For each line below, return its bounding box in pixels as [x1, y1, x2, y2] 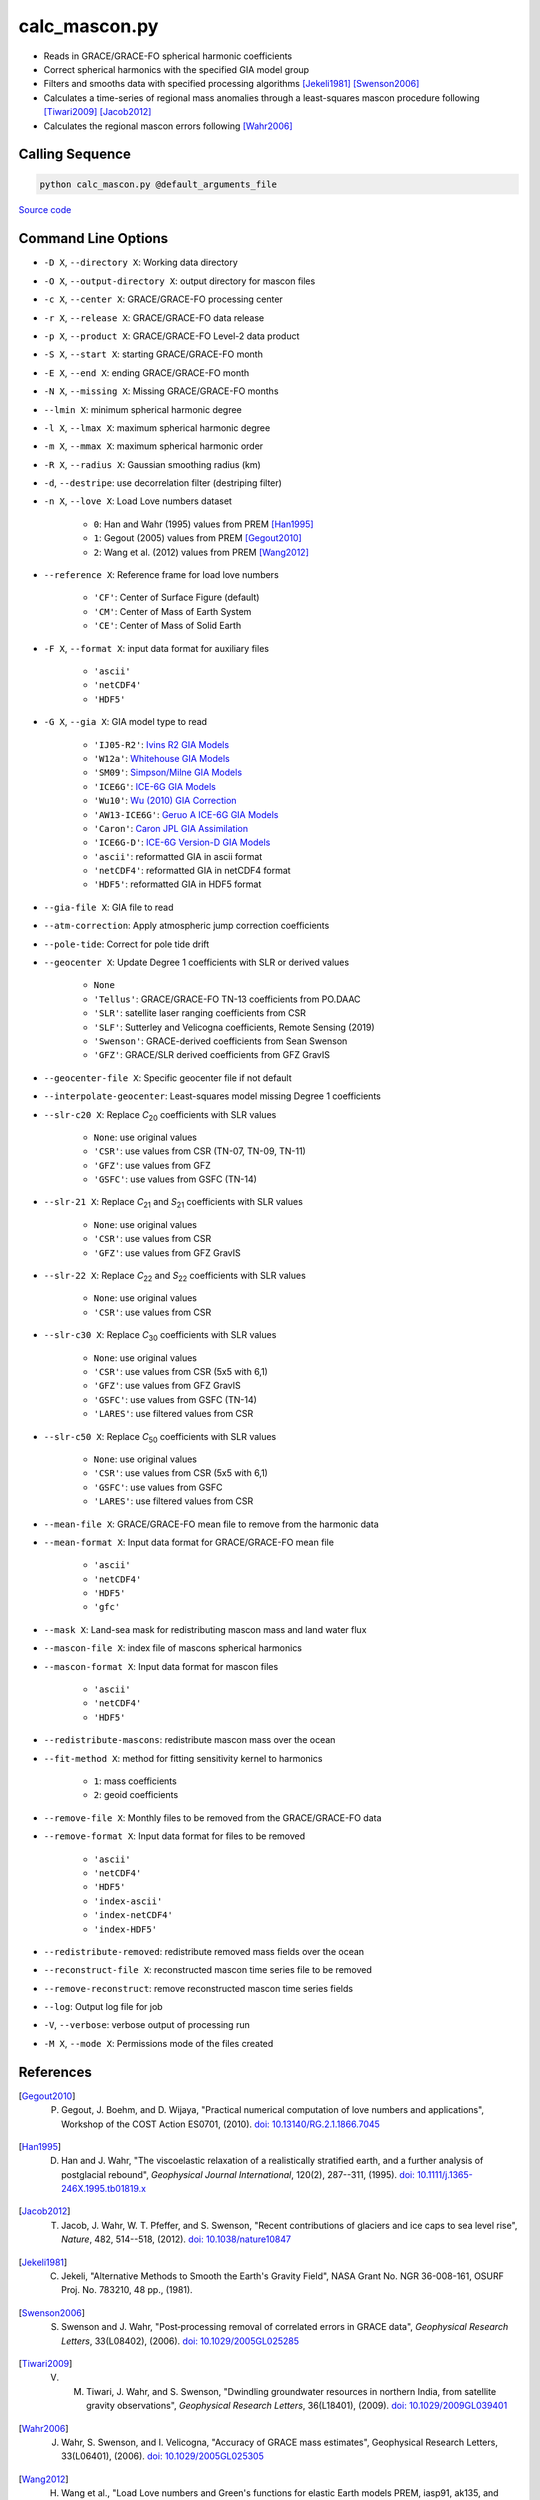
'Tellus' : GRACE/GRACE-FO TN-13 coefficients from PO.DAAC [93, 993, 361, 1005]
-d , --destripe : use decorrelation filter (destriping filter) [43, 477, 282, 489]
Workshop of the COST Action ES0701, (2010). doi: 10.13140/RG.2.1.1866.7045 [61, 2118, 380, 2130]
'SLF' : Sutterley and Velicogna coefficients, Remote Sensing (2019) [93, 1021, 375, 1033]
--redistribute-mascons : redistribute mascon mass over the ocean [43, 1734, 336, 1746]
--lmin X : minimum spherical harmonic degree [43, 403, 242, 415]
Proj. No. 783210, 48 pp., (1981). [61, 2284, 194, 2296]
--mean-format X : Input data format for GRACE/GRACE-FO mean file [43, 1536, 335, 1548]
